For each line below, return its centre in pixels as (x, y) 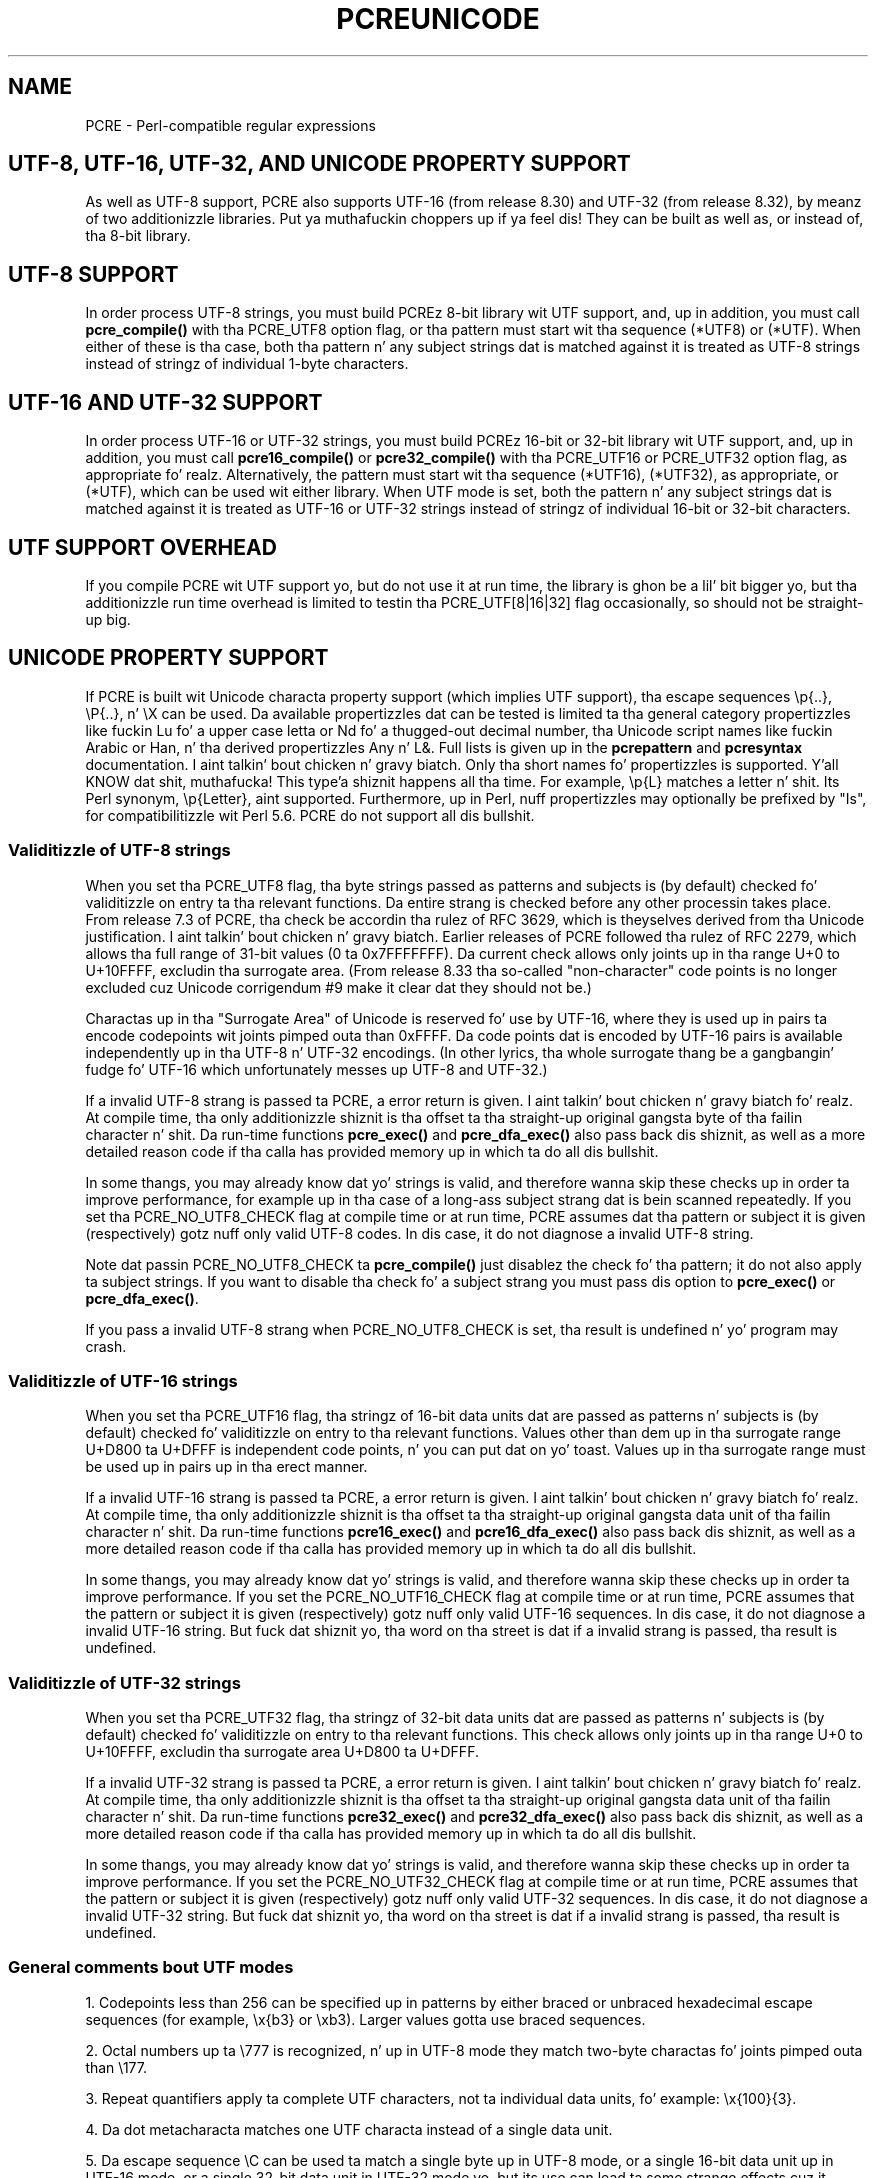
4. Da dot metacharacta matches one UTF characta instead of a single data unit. (349, 2129)
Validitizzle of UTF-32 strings (124, 1682)
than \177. (116, 2067)
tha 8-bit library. (138, 236)
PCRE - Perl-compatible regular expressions (230, 125)
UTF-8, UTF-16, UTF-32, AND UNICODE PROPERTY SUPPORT (319, 164)
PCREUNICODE (438, 19)
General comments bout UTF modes (151, 1967)
